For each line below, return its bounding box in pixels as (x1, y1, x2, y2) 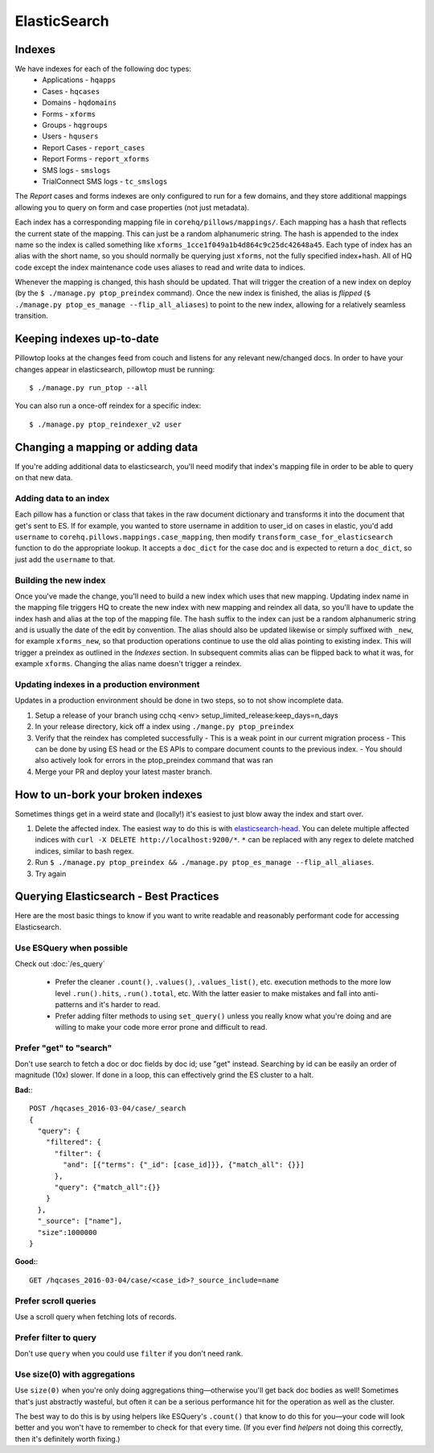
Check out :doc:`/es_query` (14, 959, 105, 969)
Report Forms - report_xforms (42, 154, 150, 164)
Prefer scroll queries (14, 1295, 96, 1307)
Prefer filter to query (14, 1332, 96, 1343)
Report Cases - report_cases (42, 142, 145, 152)
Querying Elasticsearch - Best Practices (14, 890, 219, 903)
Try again (35, 869, 67, 879)
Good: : (14, 1257, 39, 1266)
